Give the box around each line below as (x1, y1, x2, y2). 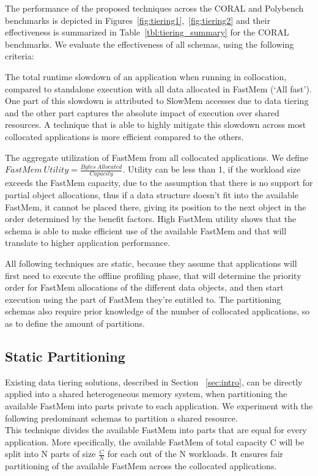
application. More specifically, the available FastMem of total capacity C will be (5, 435, 305, 448)
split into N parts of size (5, 447, 96, 460)
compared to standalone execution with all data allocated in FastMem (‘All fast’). (5, 82, 312, 95)
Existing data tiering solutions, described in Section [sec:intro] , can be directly (5, 375, 303, 388)
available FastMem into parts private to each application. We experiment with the (5, 399, 313, 412)
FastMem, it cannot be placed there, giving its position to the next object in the (5, 200, 306, 213)
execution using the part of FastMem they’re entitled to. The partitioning (5, 292, 281, 305)
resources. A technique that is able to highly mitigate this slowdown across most (5, 118, 306, 131)
